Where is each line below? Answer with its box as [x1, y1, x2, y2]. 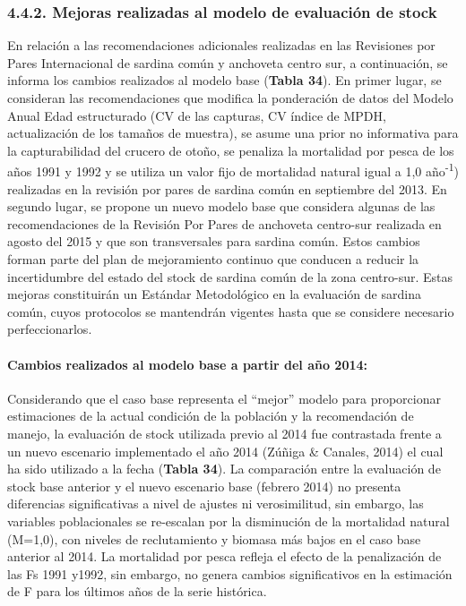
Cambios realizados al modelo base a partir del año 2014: [7, 354, 368, 373]
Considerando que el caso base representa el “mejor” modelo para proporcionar [7, 388, 441, 407]
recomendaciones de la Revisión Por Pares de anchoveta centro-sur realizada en [7, 214, 442, 233]
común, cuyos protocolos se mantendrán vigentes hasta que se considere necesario [7, 302, 454, 320]
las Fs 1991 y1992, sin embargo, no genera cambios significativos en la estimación [7, 564, 453, 583]
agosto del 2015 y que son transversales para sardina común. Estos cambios [7, 232, 420, 251]
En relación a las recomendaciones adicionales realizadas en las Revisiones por [7, 36, 436, 55]
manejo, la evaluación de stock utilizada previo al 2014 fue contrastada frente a [7, 423, 442, 442]
